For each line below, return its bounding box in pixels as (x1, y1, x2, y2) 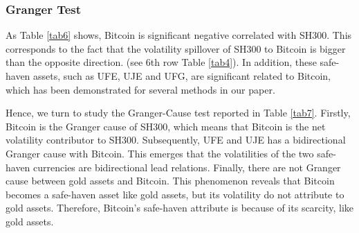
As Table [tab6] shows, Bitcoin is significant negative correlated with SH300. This (6, 28, 352, 42)
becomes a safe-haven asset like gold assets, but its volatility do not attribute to (6, 187, 344, 201)
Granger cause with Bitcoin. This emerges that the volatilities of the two (6, 146, 314, 160)
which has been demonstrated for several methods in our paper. (6, 82, 275, 96)
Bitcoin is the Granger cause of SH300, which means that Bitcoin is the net (6, 119, 326, 133)
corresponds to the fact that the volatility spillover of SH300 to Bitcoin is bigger (6, 41, 346, 55)
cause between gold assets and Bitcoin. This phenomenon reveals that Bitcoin (6, 173, 335, 188)
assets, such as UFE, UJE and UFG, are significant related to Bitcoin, (33, 69, 331, 83)
